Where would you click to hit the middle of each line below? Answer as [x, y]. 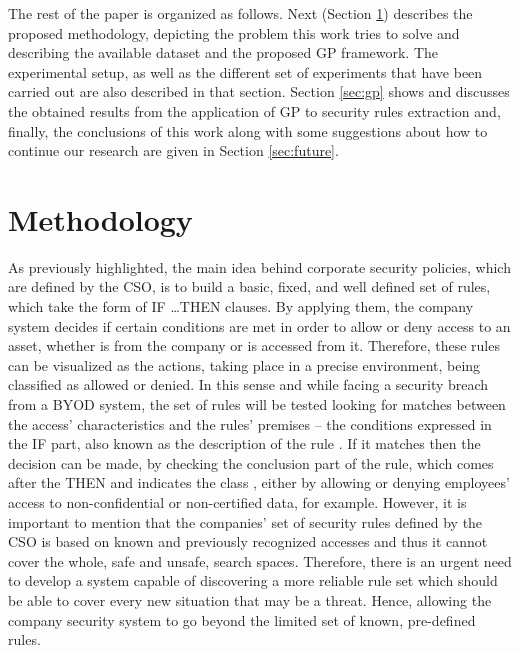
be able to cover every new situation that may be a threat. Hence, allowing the [250, 599]
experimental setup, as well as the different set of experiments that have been [245, 71]
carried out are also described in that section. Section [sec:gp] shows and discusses [259, 91]
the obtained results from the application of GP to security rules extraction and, [254, 110]
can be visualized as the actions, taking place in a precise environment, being [244, 364]
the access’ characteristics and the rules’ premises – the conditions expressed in [250, 423]
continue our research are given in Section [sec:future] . [173, 150]
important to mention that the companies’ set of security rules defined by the [245, 521]
